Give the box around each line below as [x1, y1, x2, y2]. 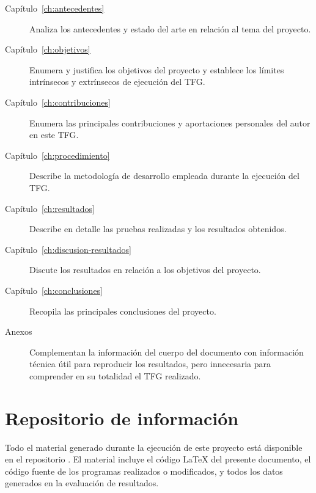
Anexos [5, 325, 32, 338]
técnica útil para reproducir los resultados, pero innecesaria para [29, 357, 271, 370]
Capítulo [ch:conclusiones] [5, 283, 103, 296]
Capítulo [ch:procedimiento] [5, 148, 110, 161]
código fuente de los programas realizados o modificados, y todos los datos [5, 464, 283, 477]
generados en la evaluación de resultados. [5, 477, 159, 489]
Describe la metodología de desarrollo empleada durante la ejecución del [29, 169, 299, 182]
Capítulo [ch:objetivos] [5, 43, 90, 56]
